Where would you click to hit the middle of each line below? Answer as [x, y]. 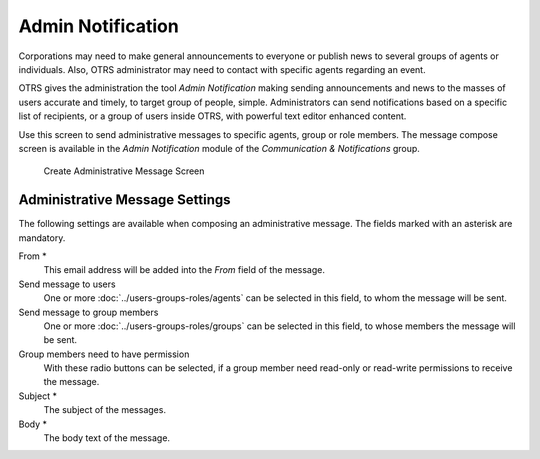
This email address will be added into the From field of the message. [184, 270]
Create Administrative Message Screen [124, 171]
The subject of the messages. [105, 410]
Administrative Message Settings [124, 200]
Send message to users [67, 284]
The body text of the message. [106, 438]
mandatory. [42, 237]
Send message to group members [88, 312]
